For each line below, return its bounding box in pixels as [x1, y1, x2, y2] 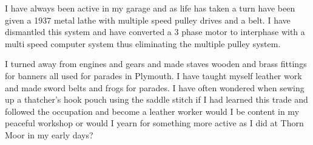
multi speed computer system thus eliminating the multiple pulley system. [5, 37, 281, 50]
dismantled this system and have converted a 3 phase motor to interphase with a [5, 25, 305, 38]
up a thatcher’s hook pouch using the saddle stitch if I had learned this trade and [5, 93, 308, 106]
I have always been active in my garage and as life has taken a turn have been [5, 2, 295, 14]
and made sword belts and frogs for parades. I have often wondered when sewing [5, 81, 305, 94]
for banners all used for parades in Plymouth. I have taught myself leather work [5, 69, 302, 82]
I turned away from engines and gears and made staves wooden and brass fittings [5, 57, 307, 70]
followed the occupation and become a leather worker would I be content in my [5, 105, 300, 117]
